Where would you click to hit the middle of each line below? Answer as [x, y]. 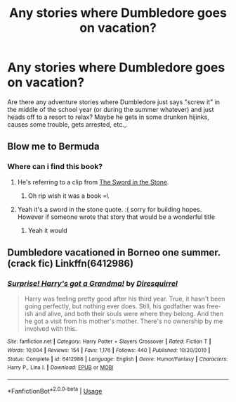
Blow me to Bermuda [53, 147]
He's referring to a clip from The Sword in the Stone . [93, 182]
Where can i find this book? [55, 167]
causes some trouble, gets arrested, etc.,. [67, 124]
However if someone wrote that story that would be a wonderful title [116, 217]
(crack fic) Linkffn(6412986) [71, 264]
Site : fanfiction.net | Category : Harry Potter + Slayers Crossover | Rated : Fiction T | [109, 342]
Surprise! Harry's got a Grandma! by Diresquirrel [92, 283]
